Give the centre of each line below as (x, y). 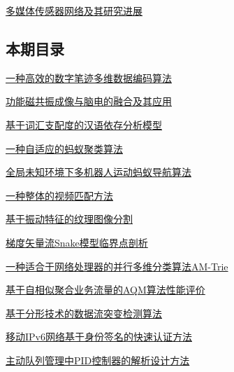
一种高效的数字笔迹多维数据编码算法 (89, 77)
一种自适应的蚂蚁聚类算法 (64, 148)
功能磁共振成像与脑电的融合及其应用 (89, 101)
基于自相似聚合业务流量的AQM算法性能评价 (105, 290)
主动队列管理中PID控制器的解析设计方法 (98, 360)
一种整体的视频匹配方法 (59, 195)
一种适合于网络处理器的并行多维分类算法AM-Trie (117, 266)
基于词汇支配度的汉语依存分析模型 (84, 124)
